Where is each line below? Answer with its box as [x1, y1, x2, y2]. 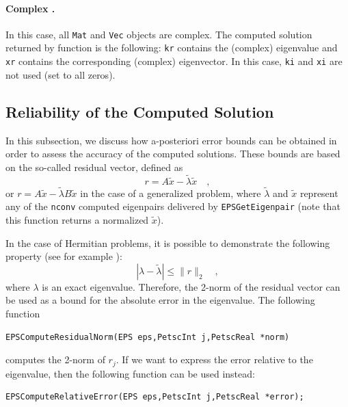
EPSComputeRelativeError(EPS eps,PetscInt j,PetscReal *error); [5, 392, 304, 402]
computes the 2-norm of [5, 352, 105, 367]
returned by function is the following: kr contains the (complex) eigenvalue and [5, 40, 338, 55]
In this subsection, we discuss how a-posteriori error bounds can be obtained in [5, 133, 337, 147]
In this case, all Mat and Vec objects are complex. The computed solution [5, 27, 312, 41]
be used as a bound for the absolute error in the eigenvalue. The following [5, 293, 315, 307]
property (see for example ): [5, 249, 122, 263]
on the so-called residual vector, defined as [5, 159, 183, 174]
